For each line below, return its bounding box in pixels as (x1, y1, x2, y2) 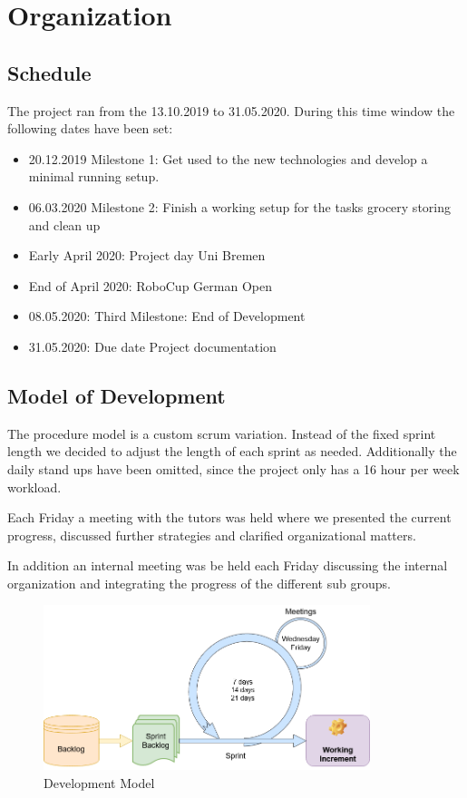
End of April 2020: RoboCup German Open (28, 276, 272, 295)
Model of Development (7, 381, 226, 409)
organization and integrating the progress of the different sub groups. (7, 573, 391, 592)
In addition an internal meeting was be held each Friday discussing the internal (7, 556, 448, 575)
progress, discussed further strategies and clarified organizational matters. (7, 525, 416, 544)
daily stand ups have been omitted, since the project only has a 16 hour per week (7, 459, 460, 478)
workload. (7, 477, 62, 496)
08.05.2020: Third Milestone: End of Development (28, 307, 306, 326)
